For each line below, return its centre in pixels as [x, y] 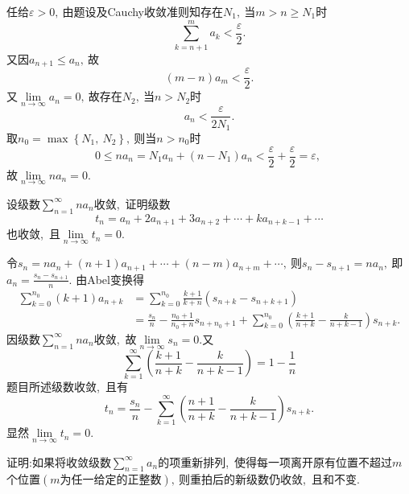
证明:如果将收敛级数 [59, 461]
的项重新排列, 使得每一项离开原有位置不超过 [275, 461]
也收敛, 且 [33, 234]
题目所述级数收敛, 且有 [67, 387]
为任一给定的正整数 [111, 481]
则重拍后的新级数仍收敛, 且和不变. [269, 479]
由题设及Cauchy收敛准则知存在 [143, 11]
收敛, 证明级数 [132, 203]
